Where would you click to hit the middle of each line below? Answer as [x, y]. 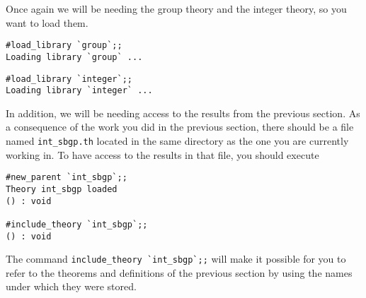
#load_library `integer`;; [69, 79]
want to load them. [47, 22]
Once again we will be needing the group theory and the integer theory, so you [176, 8]
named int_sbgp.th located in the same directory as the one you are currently [177, 141]
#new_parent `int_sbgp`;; [67, 178]
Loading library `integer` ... [79, 91]
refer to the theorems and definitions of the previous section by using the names [179, 272]
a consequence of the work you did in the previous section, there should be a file [180, 127]
